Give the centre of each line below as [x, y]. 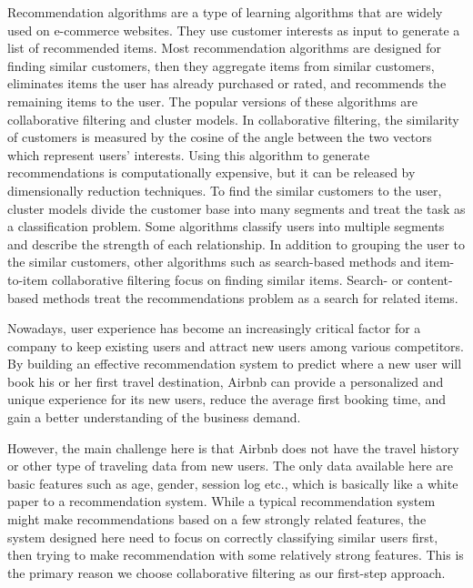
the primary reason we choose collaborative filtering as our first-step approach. [226, 572]
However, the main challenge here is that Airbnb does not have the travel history [233, 447]
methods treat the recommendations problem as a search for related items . [250, 297]
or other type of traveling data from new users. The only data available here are [231, 466]
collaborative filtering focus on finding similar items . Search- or [227, 279]
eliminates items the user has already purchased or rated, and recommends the [227, 83]
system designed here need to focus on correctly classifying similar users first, [223, 537]
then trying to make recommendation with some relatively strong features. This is [236, 555]
